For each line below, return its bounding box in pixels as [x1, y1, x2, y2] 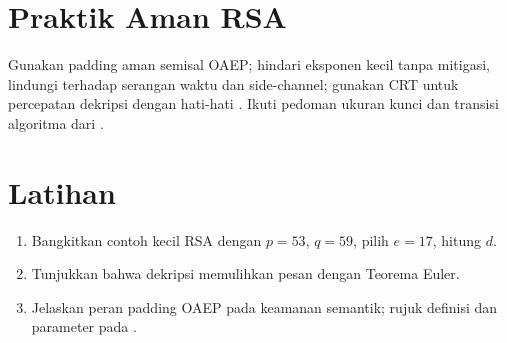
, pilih [353, 229, 389, 250]
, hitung [432, 229, 481, 250]
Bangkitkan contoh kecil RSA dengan [31, 229, 262, 250]
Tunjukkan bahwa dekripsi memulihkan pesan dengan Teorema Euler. [31, 263, 460, 284]
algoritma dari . [8, 112, 104, 133]
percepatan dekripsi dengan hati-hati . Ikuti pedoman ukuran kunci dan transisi [8, 93, 499, 114]
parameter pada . [31, 316, 137, 337]
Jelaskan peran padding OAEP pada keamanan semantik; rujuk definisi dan [31, 296, 498, 317]
